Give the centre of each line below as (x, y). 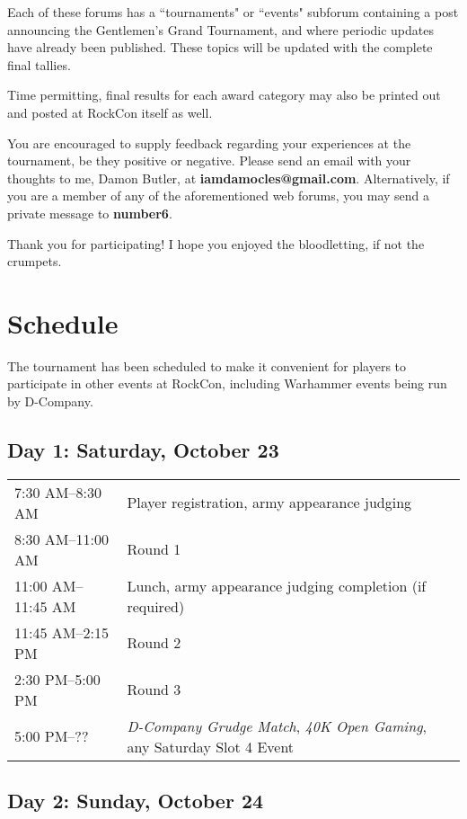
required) (156, 606)
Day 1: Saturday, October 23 (143, 450)
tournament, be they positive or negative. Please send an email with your (209, 160)
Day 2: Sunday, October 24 (136, 801)
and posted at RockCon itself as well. (110, 112)
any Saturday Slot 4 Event (211, 746)
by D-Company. (50, 401)
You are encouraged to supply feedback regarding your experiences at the (209, 142)
